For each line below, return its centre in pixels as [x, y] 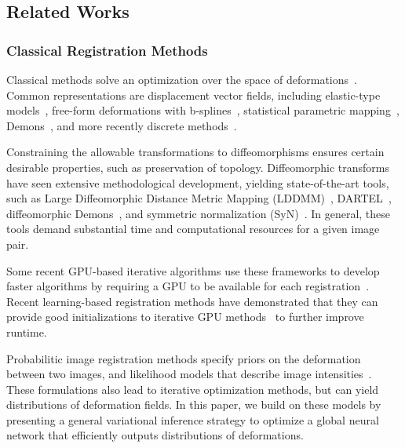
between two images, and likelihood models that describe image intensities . [189, 374]
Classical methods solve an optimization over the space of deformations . [182, 79]
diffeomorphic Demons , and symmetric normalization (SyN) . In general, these [199, 213]
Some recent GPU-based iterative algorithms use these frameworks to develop [193, 270]
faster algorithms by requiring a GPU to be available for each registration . [188, 286]
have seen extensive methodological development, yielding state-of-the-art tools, [198, 182]
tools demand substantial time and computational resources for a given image [193, 229]
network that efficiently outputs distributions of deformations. [155, 435]
